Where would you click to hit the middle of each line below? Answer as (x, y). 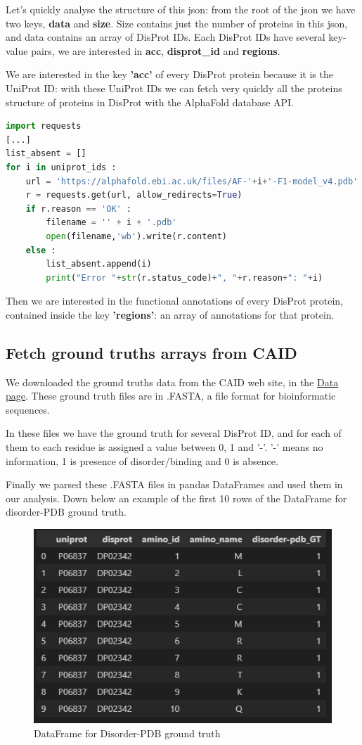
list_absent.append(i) (99, 264)
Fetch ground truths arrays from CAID (151, 352)
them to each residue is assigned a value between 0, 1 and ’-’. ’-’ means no (164, 447)
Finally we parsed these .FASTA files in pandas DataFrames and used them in (174, 484)
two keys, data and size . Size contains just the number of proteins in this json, (177, 23)
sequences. (28, 409)
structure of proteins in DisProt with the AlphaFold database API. (150, 102)
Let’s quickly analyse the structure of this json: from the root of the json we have (181, 9)
